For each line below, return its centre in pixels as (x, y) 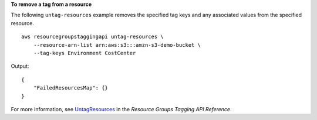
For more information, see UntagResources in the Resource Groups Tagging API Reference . (121, 109)
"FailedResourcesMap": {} (71, 88)
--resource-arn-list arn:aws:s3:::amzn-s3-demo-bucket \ (117, 45)
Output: (20, 66)
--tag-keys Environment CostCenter (85, 53)
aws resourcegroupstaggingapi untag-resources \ (92, 37)
